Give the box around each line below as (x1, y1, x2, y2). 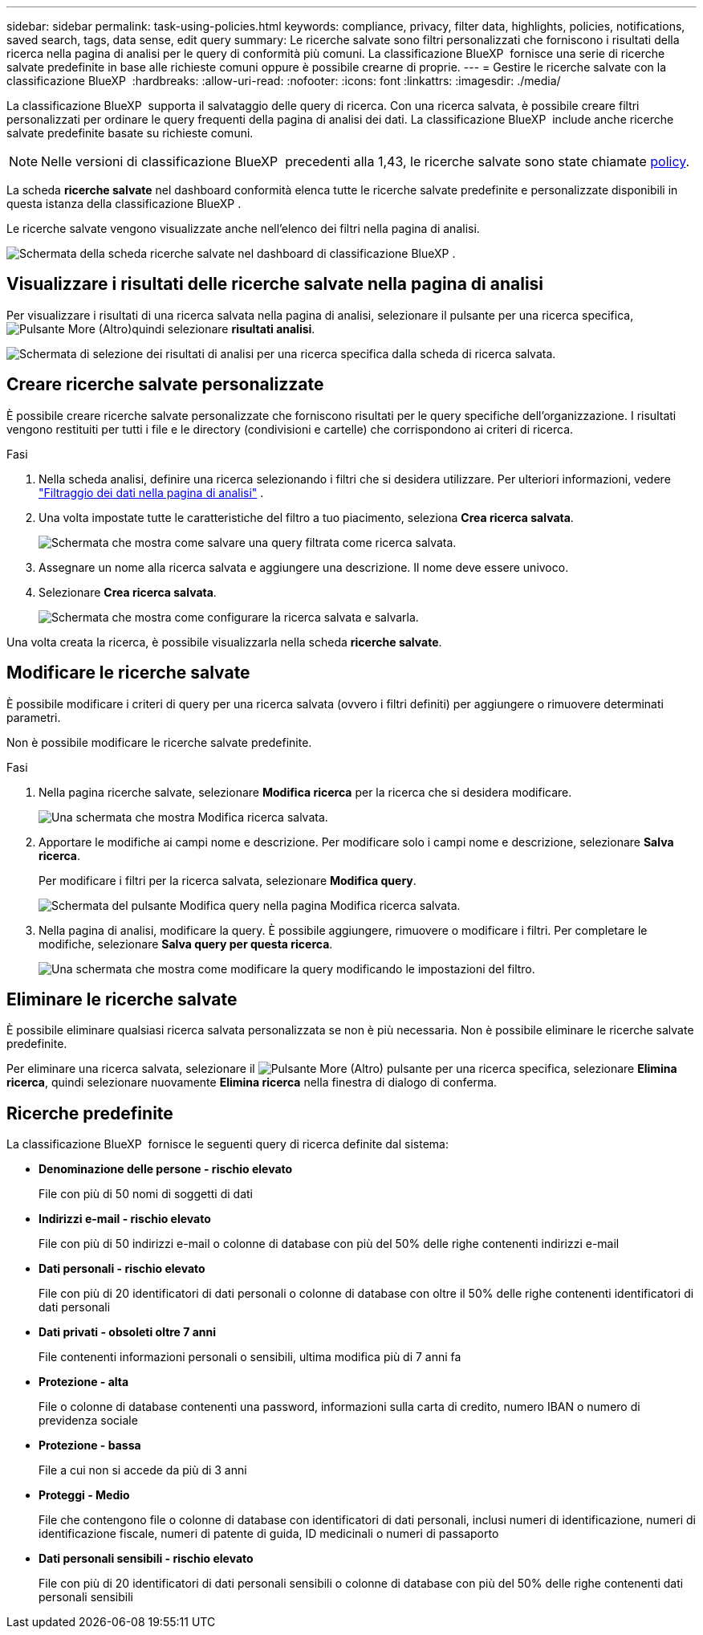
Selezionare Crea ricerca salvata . (39, 585, 217, 599)
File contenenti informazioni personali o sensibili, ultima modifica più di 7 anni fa (39, 1350, 461, 1364)
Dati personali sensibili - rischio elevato (39, 1551, 254, 1566)
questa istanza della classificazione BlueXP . (6, 197, 242, 210)
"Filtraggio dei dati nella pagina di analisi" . (39, 485, 264, 499)
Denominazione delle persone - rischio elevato (39, 1162, 293, 1176)
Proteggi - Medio (39, 1488, 130, 1502)
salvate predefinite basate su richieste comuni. (6, 126, 254, 140)
